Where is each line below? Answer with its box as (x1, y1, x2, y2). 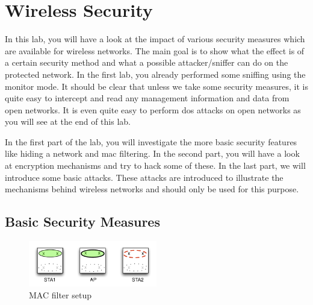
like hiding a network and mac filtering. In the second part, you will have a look (5, 147, 300, 160)
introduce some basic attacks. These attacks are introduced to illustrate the (5, 171, 284, 183)
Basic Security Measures (5, 212, 160, 231)
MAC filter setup (29, 288, 91, 301)
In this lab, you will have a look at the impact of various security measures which (5, 33, 305, 45)
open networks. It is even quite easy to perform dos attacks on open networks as (5, 103, 301, 116)
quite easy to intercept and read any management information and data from (5, 92, 290, 104)
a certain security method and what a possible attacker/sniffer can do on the (5, 56, 288, 69)
